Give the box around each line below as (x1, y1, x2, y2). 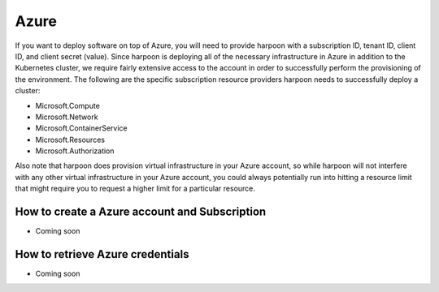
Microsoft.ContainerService (35, 123, 128, 133)
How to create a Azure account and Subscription (15, 205, 267, 219)
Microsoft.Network (35, 112, 98, 122)
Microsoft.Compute (35, 101, 101, 110)
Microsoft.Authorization (35, 146, 115, 156)
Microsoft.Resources (35, 135, 106, 144)
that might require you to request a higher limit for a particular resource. (15, 183, 256, 194)
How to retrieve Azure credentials (15, 247, 189, 261)
